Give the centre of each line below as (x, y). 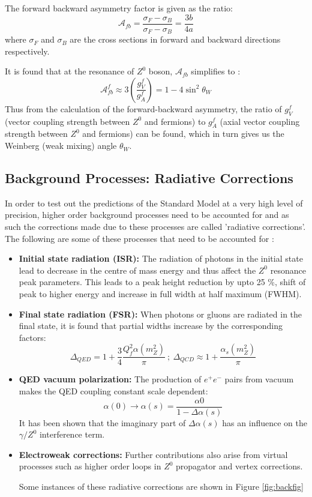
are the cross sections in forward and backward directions (175, 39)
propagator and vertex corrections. (239, 466)
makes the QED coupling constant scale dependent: (113, 391)
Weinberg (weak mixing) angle (61, 146)
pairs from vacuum (259, 379)
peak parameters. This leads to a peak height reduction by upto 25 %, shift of (162, 282)
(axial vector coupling (260, 121)
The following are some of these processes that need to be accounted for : (139, 238)
